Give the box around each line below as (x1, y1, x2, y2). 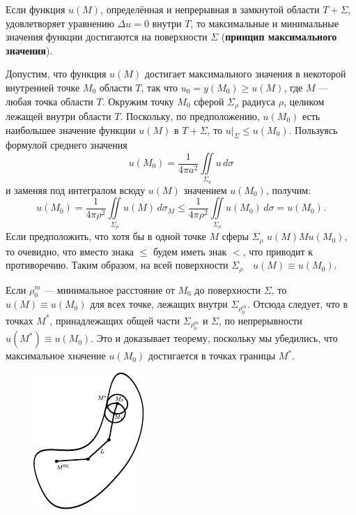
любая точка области (6, 94, 93, 108)
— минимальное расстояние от (44, 282, 175, 297)
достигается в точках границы (148, 348, 276, 363)
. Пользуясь (288, 122, 338, 137)
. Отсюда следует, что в (247, 297, 348, 311)
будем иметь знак (153, 244, 227, 258)
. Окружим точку (102, 94, 174, 108)
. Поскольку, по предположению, (120, 109, 260, 124)
